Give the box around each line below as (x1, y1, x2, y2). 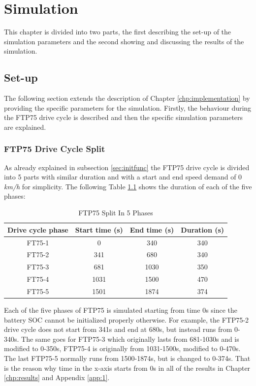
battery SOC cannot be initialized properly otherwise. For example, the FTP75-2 (4, 314, 249, 325)
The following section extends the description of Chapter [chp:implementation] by (4, 93, 250, 103)
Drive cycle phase (7, 224, 68, 235)
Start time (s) (75, 224, 123, 235)
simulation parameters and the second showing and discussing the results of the (4, 36, 244, 46)
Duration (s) (181, 224, 224, 235)
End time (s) (129, 224, 174, 235)
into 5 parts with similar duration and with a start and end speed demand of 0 (4, 172, 242, 182)
